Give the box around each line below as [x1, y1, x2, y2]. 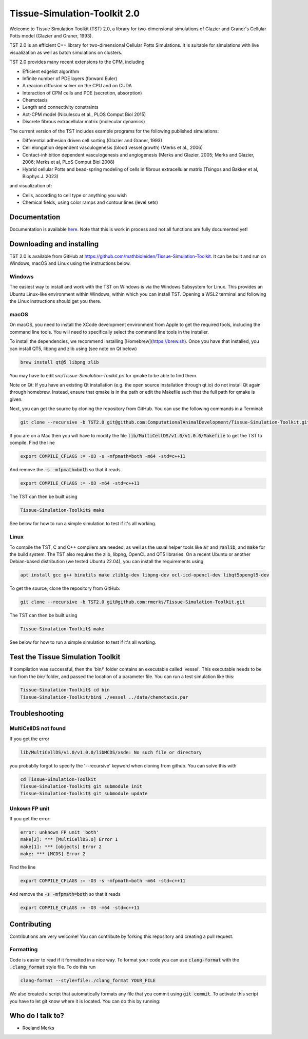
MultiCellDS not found [9, 725, 66, 732]
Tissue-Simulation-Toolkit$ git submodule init [20, 783, 142, 789]
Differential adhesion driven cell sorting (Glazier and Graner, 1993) [22, 138, 163, 144]
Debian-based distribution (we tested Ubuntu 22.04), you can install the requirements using [9, 559, 204, 565]
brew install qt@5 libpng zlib [20, 359, 100, 365]
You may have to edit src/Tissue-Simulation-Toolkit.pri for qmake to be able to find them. [9, 372, 198, 378]
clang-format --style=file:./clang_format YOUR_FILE [20, 978, 156, 984]
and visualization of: [9, 183, 52, 189]
